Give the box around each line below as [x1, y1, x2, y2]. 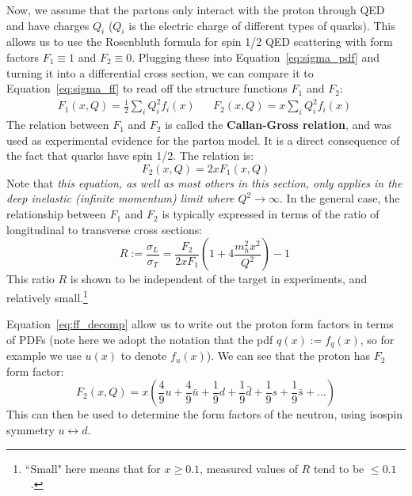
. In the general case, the [280, 190, 400, 206]
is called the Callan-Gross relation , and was [165, 116, 392, 133]
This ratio [6, 271, 55, 287]
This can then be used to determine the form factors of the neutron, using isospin [6, 406, 402, 422]
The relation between [6, 116, 109, 133]
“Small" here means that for [25, 460, 161, 476]
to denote [120, 347, 167, 364]
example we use [6, 347, 82, 364]
